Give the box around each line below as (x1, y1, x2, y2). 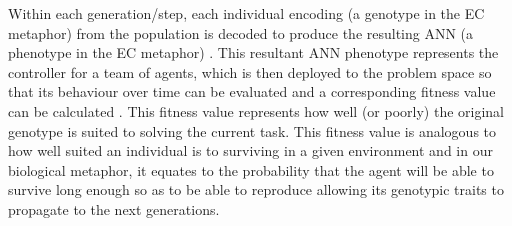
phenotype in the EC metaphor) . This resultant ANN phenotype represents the (8, 42, 499, 63)
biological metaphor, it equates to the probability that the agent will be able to (8, 159, 494, 180)
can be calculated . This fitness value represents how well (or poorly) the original (8, 100, 505, 121)
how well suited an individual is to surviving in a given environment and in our (8, 140, 493, 161)
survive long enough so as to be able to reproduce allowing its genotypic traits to (8, 179, 504, 200)
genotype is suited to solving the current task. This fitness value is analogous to (8, 120, 497, 141)
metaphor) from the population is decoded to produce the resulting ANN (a (8, 22, 474, 43)
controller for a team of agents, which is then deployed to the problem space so (8, 61, 492, 82)
